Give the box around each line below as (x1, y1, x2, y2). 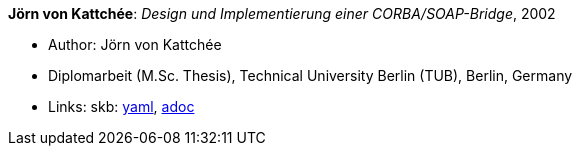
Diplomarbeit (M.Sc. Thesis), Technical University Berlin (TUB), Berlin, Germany (48, 67, 573, 84)
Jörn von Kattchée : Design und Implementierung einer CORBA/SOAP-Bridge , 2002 (8, 5, 556, 22)
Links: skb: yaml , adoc (48, 98, 195, 115)
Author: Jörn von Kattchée (48, 36, 222, 53)
